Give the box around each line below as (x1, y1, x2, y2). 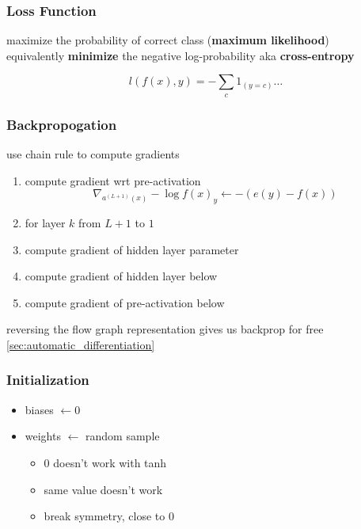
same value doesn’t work (44, 481, 163, 497)
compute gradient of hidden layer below (25, 268, 218, 284)
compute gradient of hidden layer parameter (25, 241, 239, 257)
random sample (85, 428, 160, 444)
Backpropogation (6, 114, 117, 134)
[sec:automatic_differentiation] (6, 336, 155, 352)
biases (25, 401, 54, 417)
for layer (25, 215, 66, 230)
